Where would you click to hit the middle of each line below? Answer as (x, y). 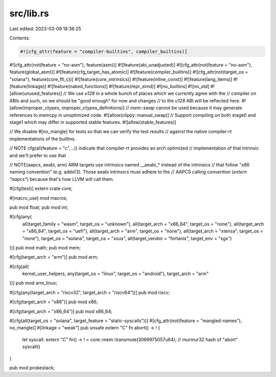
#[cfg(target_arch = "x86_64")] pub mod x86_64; (61, 311)
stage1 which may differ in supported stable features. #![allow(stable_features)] (93, 122)
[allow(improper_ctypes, (35, 108)
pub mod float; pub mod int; (39, 207)
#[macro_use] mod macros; (38, 198)
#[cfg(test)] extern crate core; (41, 188)
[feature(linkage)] (28, 87)
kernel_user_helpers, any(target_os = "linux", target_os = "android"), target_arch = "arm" (116, 274)
